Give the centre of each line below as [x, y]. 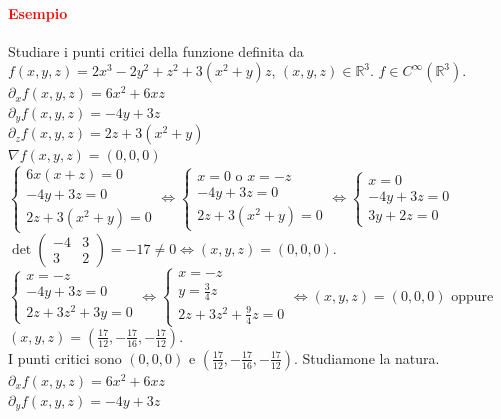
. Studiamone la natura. [366, 357]
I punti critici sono [65, 357]
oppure [472, 294]
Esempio [38, 12]
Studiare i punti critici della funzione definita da [156, 50]
